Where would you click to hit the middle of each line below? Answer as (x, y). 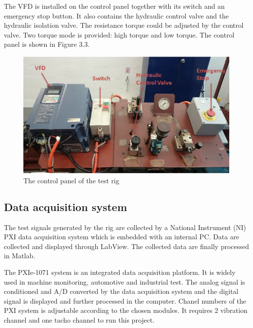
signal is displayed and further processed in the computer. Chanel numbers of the (125, 300)
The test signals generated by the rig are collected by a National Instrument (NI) (125, 227)
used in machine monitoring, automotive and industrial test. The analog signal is (125, 281)
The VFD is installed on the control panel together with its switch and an (114, 6)
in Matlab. (20, 256)
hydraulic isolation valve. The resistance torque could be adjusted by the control (124, 25)
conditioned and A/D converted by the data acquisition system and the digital (121, 291)
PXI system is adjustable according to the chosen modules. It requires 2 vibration (126, 310)
